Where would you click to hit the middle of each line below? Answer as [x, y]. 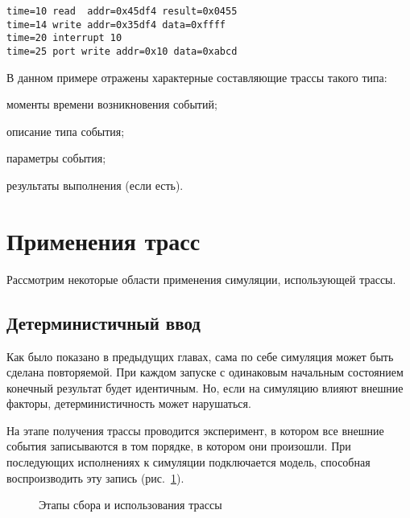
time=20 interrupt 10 [64, 38]
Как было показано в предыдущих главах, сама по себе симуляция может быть [200, 356]
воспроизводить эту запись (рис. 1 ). [95, 477]
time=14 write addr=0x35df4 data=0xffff [116, 25]
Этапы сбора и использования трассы [130, 505]
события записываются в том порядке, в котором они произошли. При [179, 446]
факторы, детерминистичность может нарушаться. [129, 403]
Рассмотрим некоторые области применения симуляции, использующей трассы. [201, 279]
